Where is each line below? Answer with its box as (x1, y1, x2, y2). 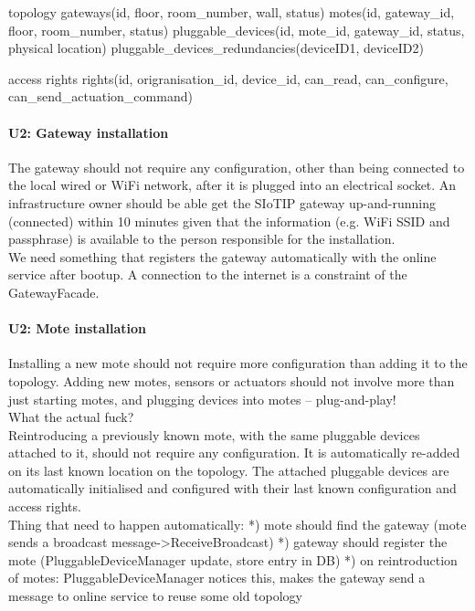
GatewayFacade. (8, 282, 100, 301)
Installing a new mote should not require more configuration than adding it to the (8, 353, 468, 373)
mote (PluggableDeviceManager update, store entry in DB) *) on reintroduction (8, 550, 458, 569)
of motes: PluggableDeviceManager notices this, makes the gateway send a (8, 568, 426, 587)
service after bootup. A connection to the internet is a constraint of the (8, 265, 407, 284)
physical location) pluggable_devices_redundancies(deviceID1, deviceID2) (8, 38, 424, 58)
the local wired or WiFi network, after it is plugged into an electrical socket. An (8, 175, 457, 195)
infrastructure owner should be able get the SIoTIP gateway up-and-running (8, 193, 437, 212)
